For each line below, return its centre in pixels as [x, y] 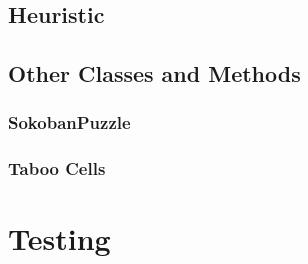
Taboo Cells [57, 168]
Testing [59, 238]
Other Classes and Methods [154, 73]
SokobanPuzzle [69, 122]
